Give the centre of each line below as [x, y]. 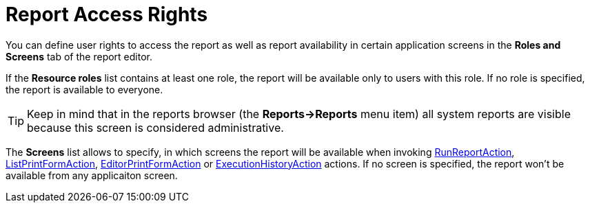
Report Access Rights [107, 14]
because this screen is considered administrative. [155, 127]
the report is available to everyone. [84, 89]
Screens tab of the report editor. [79, 56]
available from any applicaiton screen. [92, 175]
